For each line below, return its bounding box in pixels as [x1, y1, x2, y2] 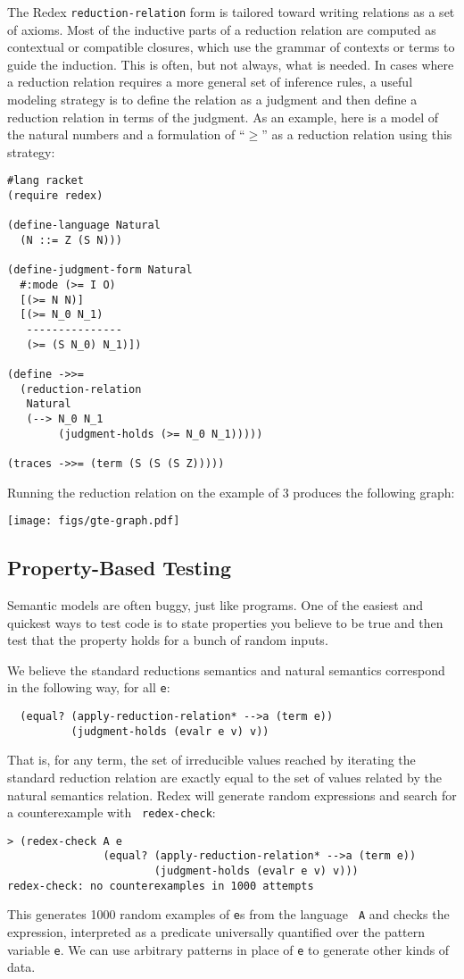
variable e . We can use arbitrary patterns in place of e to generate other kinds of [7, 940, 450, 958]
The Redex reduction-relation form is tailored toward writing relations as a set [7, 3, 455, 21]
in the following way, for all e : [7, 678, 170, 697]
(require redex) [7, 189, 104, 203]
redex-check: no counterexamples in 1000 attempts [7, 879, 314, 892]
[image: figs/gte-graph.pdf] [7, 515, 180, 528]
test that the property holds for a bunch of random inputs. [7, 631, 328, 649]
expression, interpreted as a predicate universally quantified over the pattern [7, 923, 426, 941]
